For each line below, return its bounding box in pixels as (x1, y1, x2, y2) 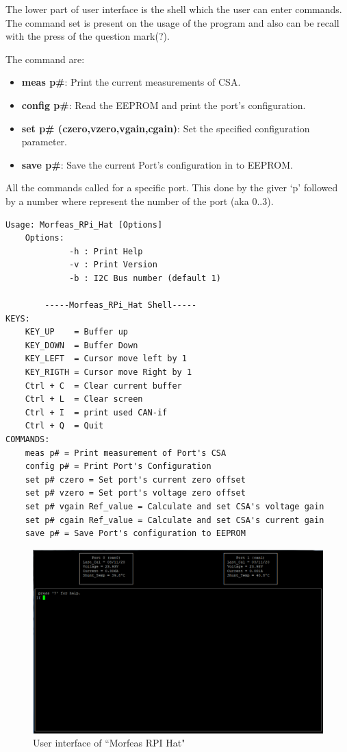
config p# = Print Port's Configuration (25, 461, 211, 472)
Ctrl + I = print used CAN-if (25, 407, 168, 417)
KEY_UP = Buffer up (25, 327, 128, 337)
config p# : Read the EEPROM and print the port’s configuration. (21, 97, 306, 112)
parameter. (21, 134, 67, 149)
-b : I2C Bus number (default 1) (69, 273, 221, 283)
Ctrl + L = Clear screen (25, 394, 143, 404)
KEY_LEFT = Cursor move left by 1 (25, 354, 187, 364)
